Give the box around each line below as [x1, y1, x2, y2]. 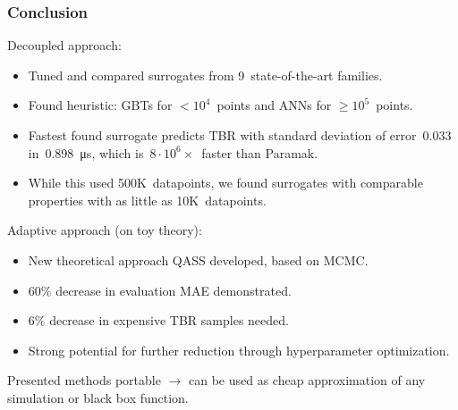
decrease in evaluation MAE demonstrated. [55, 280, 292, 299]
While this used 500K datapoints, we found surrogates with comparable [28, 173, 423, 192]
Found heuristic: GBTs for [28, 96, 173, 114]
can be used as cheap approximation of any [189, 371, 426, 389]
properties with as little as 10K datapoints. [28, 190, 267, 209]
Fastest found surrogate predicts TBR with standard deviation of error [28, 126, 417, 144]
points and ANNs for [216, 96, 332, 114]
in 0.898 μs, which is [28, 143, 144, 162]
